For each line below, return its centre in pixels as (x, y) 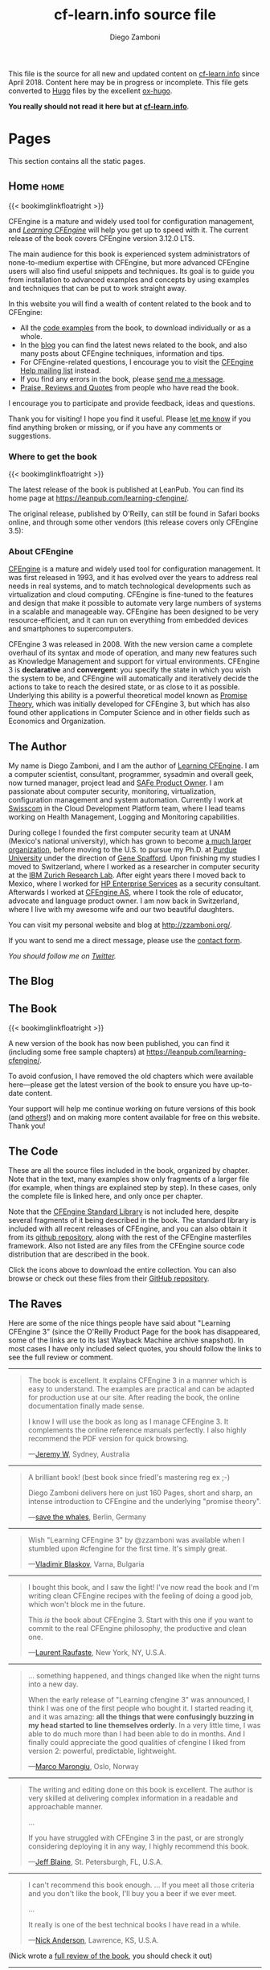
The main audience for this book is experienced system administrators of (129, 254)
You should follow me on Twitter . (62, 956)
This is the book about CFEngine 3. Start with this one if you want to (141, 1620)
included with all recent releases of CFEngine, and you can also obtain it (128, 1229)
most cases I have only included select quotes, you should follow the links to (135, 1348)
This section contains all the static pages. (77, 161)
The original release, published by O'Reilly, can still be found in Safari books (134, 513)
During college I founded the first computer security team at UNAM (120, 832)
